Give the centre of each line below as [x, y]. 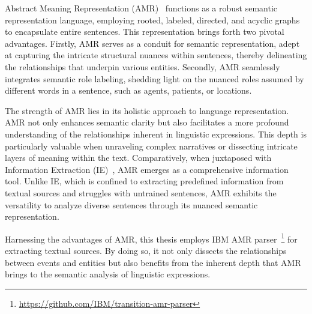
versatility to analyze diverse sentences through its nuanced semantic [131, 204]
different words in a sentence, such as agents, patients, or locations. [128, 90]
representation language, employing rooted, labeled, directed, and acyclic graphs [152, 20]
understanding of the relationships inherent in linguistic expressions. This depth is [156, 134]
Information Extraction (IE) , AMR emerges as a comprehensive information [147, 169]
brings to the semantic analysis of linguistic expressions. [108, 274]
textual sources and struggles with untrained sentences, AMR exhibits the [141, 192]
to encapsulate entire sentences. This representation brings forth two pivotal [145, 32]
